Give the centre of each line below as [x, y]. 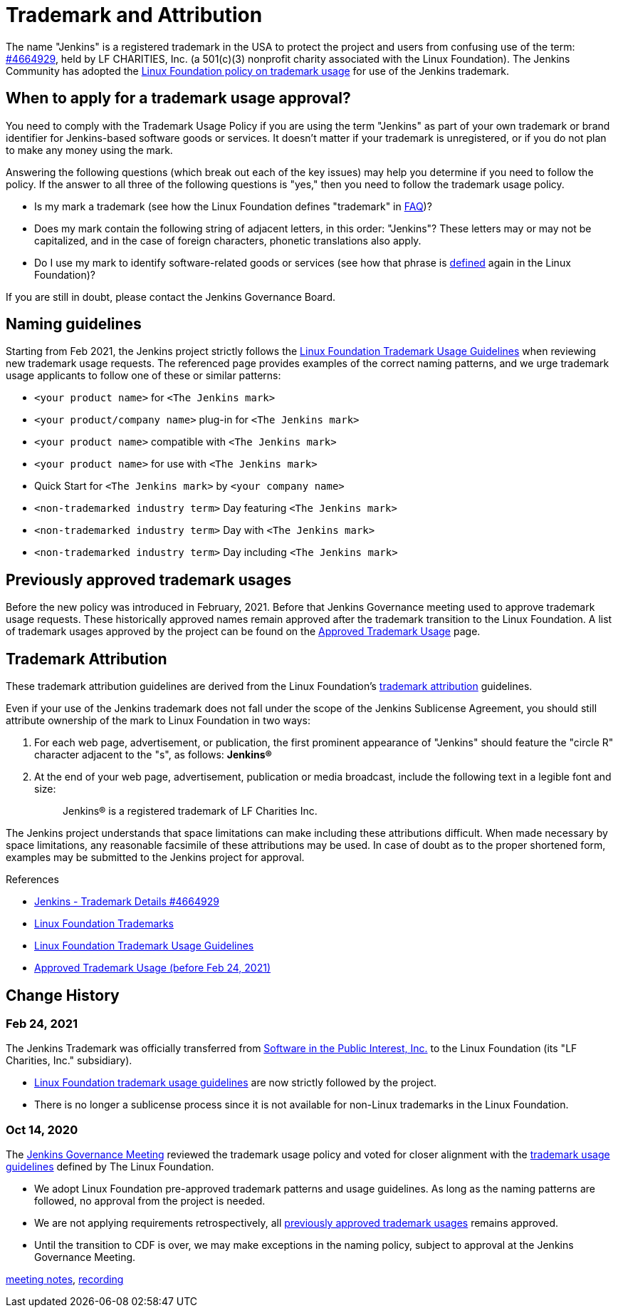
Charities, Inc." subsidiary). [69, 1061]
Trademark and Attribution [134, 15]
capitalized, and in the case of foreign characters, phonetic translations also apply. [228, 240]
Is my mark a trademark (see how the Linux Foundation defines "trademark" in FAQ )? [233, 206]
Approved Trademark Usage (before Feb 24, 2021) [153, 968]
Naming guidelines [74, 324]
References [32, 880]
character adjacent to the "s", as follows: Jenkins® [153, 755]
